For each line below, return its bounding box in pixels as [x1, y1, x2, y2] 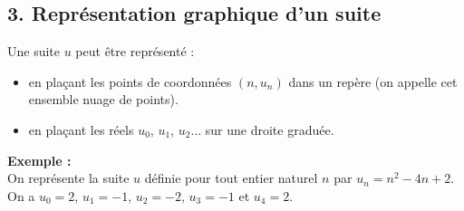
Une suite [7, 42, 61, 61]
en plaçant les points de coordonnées [28, 72, 232, 91]
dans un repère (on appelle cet [288, 72, 458, 91]
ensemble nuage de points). [28, 90, 179, 109]
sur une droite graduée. [205, 120, 334, 139]
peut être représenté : [75, 42, 195, 61]
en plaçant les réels [28, 120, 134, 139]
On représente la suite [7, 168, 130, 187]
